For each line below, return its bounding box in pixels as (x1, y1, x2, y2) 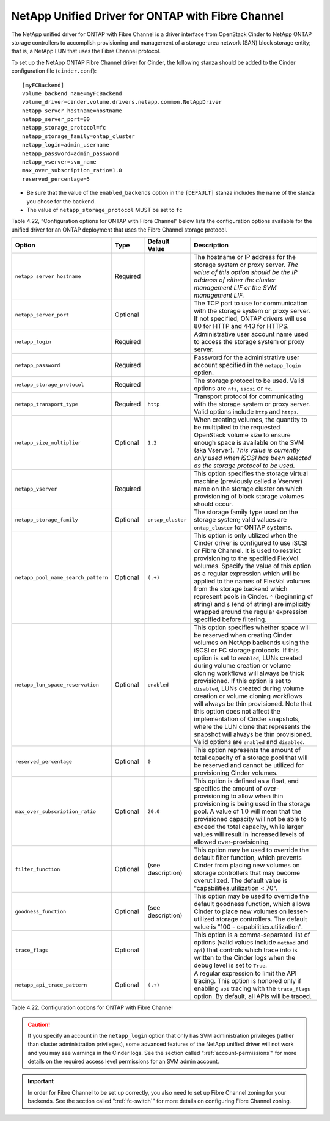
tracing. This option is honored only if (193, 977, 302, 985)
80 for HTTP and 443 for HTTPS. (193, 322, 290, 330)
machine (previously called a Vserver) (193, 477, 303, 486)
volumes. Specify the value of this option (193, 562, 312, 571)
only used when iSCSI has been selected (193, 454, 312, 462)
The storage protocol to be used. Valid (193, 376, 304, 385)
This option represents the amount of (193, 746, 301, 754)
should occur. (193, 500, 233, 508)
